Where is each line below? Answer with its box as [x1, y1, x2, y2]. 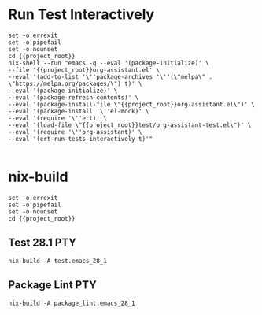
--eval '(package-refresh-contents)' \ [8, 93, 139, 102]
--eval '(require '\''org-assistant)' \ [8, 128, 143, 135]
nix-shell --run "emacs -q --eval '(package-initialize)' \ [8, 59, 210, 67]
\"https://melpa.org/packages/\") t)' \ [8, 80, 143, 87]
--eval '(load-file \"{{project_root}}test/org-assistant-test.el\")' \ [8, 120, 252, 129]
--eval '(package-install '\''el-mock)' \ [8, 107, 149, 115]
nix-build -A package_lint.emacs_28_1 [8, 299, 135, 307]
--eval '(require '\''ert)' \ [8, 114, 108, 122]
